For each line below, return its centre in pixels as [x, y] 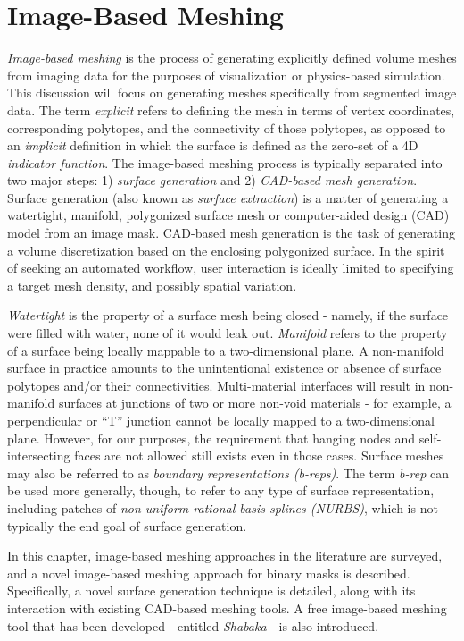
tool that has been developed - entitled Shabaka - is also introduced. [193, 625]
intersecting [39, 455]
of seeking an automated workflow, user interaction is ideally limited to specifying [231, 268]
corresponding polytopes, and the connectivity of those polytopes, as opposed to [227, 127]
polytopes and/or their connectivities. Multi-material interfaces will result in [216, 385]
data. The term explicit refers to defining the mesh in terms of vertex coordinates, [231, 110]
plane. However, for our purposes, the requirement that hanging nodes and [211, 438]
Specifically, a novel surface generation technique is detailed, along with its [211, 590]
